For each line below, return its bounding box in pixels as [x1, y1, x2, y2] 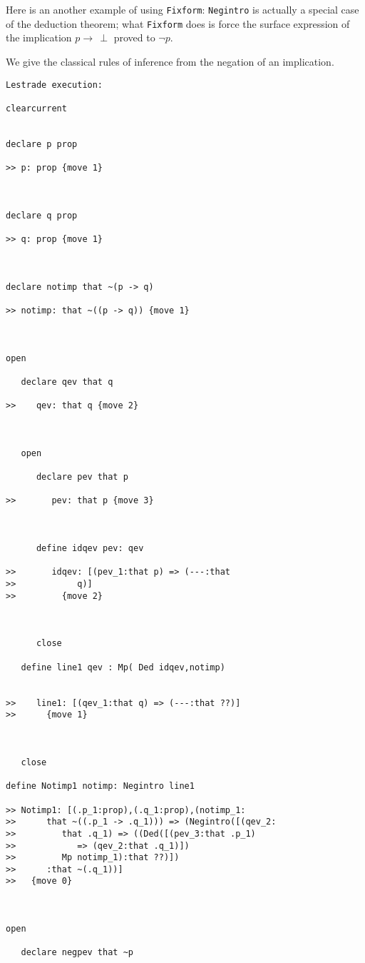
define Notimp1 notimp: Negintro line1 [6, 781, 195, 792]
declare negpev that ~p [21, 947, 133, 958]
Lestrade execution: [6, 79, 103, 90]
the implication [6, 30, 72, 45]
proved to [113, 30, 155, 45]
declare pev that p [36, 472, 128, 483]
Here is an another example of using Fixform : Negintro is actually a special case [6, 2, 359, 16]
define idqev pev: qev [36, 543, 144, 554]
